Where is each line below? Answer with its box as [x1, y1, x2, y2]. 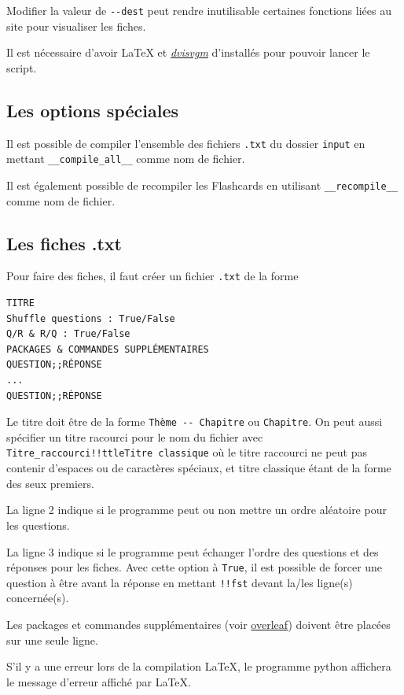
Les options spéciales [6, 98, 178, 122]
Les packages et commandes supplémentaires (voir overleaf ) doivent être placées [6, 616, 391, 632]
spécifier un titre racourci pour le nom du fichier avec [6, 428, 263, 445]
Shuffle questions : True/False [6, 312, 175, 324]
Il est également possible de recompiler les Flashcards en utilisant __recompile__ [6, 176, 398, 193]
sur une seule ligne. [6, 631, 98, 648]
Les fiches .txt [6, 231, 122, 255]
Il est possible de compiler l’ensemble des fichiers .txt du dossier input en [6, 135, 365, 151]
